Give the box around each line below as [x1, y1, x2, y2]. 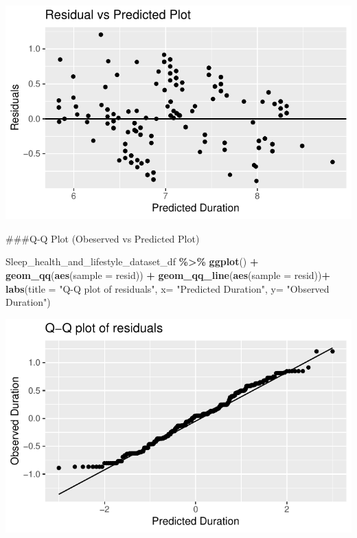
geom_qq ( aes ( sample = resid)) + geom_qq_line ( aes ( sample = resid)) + [5, 267, 331, 282]
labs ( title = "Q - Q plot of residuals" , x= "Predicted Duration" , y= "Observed [5, 281, 330, 295]
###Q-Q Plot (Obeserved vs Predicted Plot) [5, 231, 200, 245]
